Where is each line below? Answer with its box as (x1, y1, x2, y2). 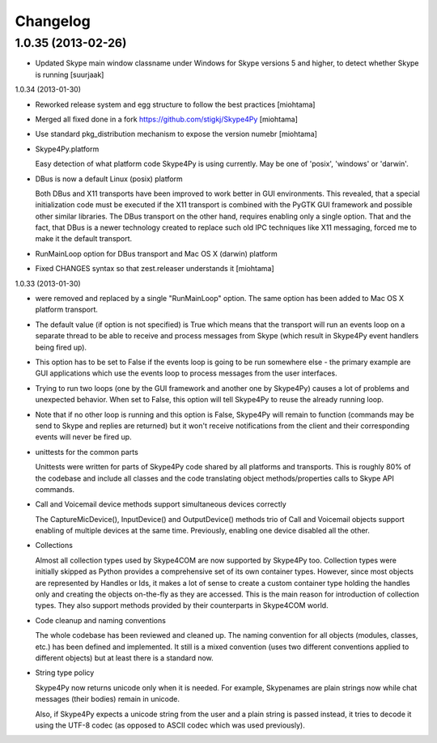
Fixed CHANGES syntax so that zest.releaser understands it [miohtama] (35, 264, 274, 274)
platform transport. (35, 304, 99, 315)
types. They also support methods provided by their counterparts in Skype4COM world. (35, 601, 329, 610)
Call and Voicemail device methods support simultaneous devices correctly (35, 499, 286, 509)
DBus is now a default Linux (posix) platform (35, 174, 184, 184)
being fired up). (35, 342, 87, 352)
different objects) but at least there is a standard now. (35, 652, 214, 663)
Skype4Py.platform (35, 144, 100, 154)
